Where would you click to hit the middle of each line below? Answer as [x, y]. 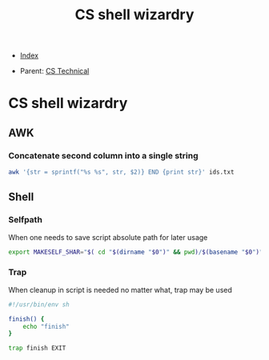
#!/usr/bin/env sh [39, 304]
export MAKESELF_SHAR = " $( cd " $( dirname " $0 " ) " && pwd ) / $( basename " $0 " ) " [136, 252]
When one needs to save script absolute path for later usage [108, 237]
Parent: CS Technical [54, 71]
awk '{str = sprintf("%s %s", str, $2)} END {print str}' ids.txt [121, 172]
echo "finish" [46, 326]
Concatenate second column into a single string [103, 155]
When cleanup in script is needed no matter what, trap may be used [120, 290]
